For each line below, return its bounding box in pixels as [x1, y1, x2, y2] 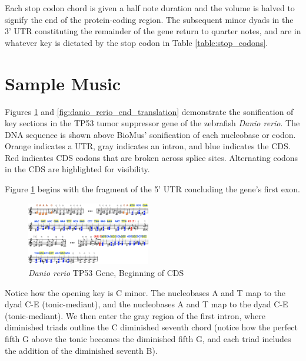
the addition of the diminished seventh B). [5, 344, 158, 356]
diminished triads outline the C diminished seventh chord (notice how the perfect [5, 321, 298, 333]
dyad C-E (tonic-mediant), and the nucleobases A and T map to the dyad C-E [5, 298, 288, 310]
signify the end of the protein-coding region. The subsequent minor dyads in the [5, 13, 294, 25]
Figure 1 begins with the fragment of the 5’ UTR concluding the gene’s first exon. [5, 183, 301, 195]
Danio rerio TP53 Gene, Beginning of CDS [28, 266, 184, 278]
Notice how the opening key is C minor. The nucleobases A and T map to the [5, 286, 285, 298]
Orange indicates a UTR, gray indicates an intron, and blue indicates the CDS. [5, 140, 291, 152]
